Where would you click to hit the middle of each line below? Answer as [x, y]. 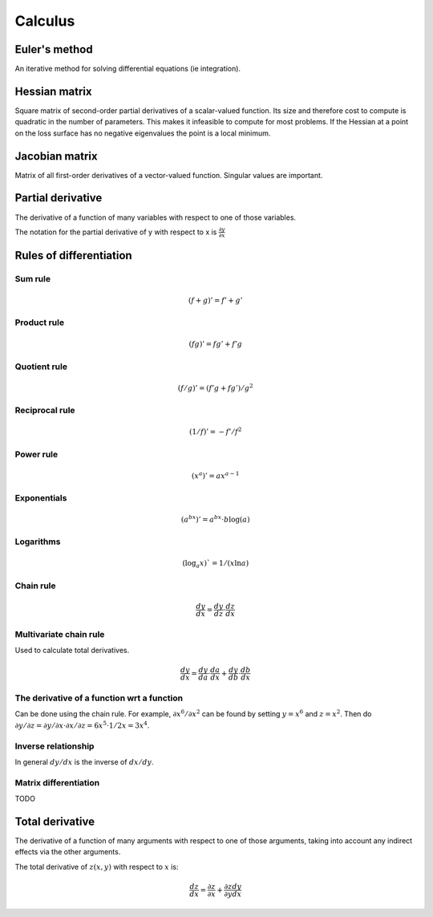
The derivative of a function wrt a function [99, 698]
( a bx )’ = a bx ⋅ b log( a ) [215, 519]
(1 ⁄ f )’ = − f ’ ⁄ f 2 [215, 431]
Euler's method [54, 49]
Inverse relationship [55, 746]
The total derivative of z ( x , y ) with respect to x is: [97, 866]
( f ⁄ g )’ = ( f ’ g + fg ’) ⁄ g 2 [215, 387]
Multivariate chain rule [60, 634]
